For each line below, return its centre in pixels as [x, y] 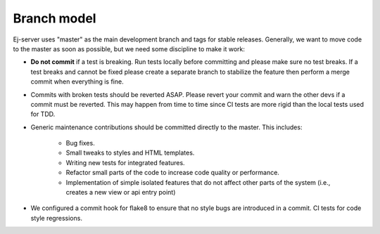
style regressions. [56, 218]
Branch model [55, 18]
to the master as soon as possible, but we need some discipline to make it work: [129, 48]
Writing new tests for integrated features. [126, 162]
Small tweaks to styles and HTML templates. [130, 153]
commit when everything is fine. [77, 82]
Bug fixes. [80, 143]
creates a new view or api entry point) [121, 193]
